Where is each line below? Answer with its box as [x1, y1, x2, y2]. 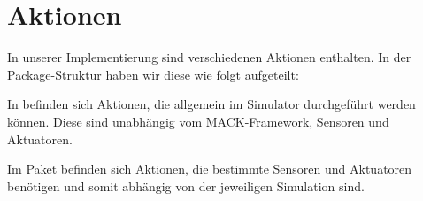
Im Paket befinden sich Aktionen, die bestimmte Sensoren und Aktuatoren [7, 159, 412, 178]
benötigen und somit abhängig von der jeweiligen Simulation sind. [7, 176, 365, 195]
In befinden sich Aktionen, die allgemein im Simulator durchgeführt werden [7, 95, 416, 113]
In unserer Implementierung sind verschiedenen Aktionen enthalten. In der [7, 48, 411, 66]
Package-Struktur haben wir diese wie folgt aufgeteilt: [7, 65, 299, 83]
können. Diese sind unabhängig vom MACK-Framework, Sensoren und [7, 112, 389, 130]
